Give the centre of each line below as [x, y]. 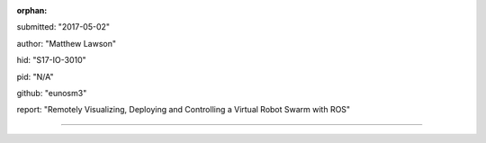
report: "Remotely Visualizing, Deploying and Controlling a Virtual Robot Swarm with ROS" [184, 110]
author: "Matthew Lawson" [67, 43]
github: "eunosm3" [52, 93]
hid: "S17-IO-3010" [52, 60]
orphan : [32, 10]
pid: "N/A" [35, 76]
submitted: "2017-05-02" [63, 27]
